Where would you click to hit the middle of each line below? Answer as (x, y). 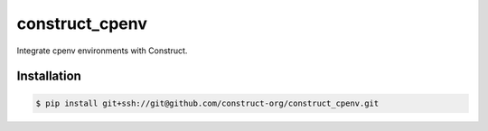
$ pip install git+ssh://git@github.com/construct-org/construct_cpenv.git (207, 103)
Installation (49, 76)
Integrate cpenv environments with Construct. (102, 51)
